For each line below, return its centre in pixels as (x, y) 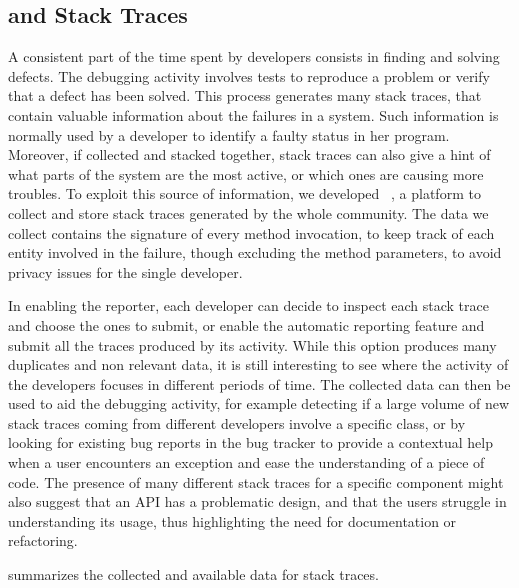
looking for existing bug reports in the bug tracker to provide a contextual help (250, 442)
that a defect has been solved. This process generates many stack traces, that (245, 95)
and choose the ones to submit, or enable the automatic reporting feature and (246, 324)
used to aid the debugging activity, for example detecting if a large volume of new (259, 403)
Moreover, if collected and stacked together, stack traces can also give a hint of (249, 154)
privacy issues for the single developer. (125, 271)
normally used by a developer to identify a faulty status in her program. (229, 134)
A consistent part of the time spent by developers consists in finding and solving (254, 56)
